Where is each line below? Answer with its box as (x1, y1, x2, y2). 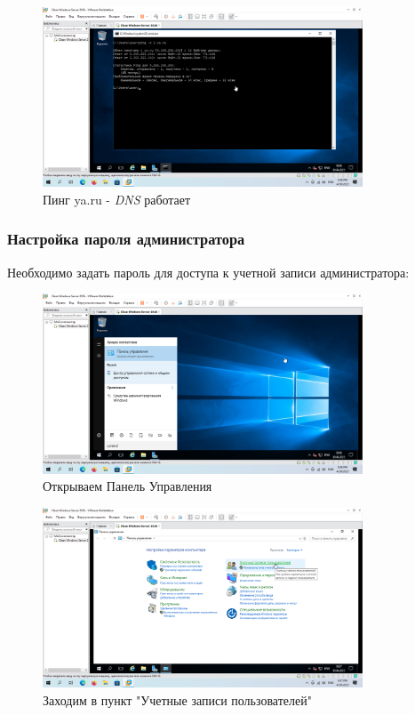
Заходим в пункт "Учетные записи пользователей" (43, 690, 312, 709)
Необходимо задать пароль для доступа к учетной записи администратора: (7, 262, 410, 281)
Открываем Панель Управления (43, 477, 212, 495)
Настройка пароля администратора (7, 228, 245, 250)
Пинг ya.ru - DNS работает (43, 189, 191, 208)
